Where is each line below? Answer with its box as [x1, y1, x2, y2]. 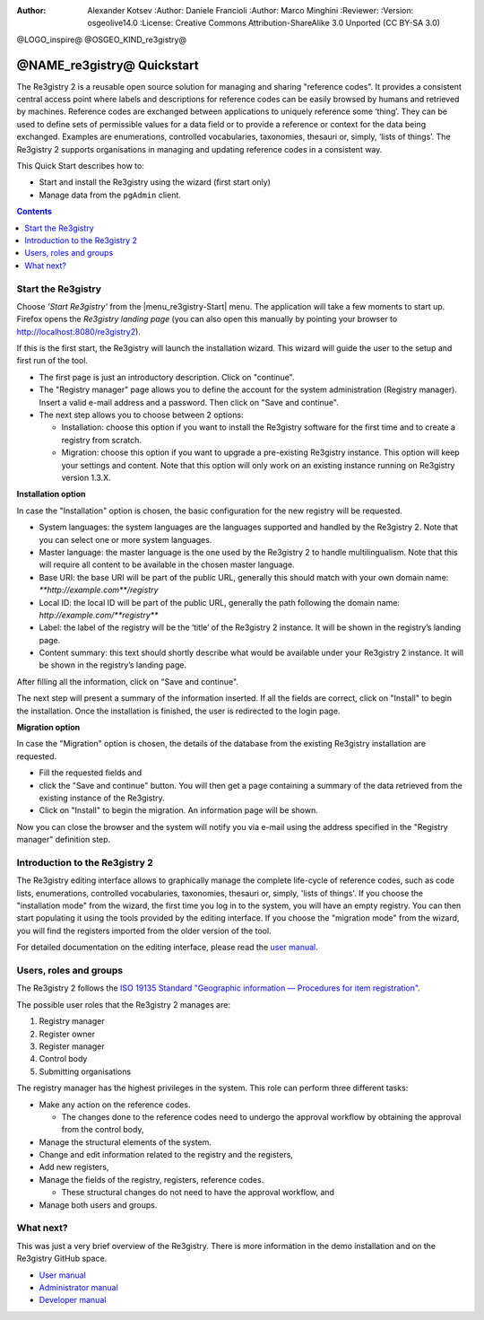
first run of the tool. [16, 355, 89, 366]
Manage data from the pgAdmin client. [39, 189, 181, 200]
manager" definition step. [16, 835, 111, 845]
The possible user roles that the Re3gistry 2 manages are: [16, 999, 230, 1010]
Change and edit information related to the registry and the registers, [39, 1150, 293, 1160]
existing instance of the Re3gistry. [39, 792, 165, 803]
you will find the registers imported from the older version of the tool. [16, 925, 272, 936]
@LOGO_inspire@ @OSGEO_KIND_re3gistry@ [16, 34, 187, 45]
